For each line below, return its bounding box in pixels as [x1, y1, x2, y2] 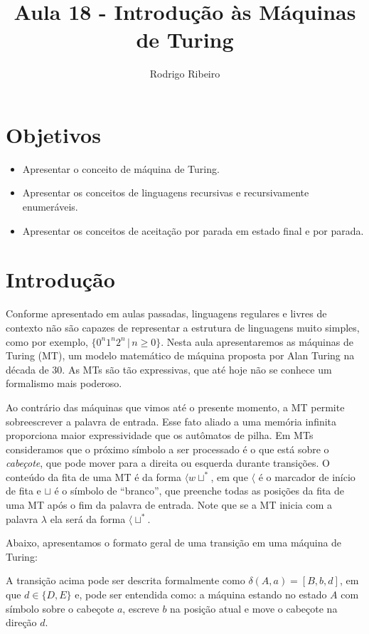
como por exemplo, [6, 334, 88, 349]
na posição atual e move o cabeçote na [170, 601, 338, 615]
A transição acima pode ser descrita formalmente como [6, 573, 245, 588]
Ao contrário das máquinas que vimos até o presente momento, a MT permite [6, 399, 345, 414]
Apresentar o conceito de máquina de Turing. [22, 161, 220, 176]
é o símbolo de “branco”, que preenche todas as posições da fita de [54, 483, 345, 498]
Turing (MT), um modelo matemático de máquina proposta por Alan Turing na [6, 348, 355, 363]
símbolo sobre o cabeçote [6, 601, 114, 615]
